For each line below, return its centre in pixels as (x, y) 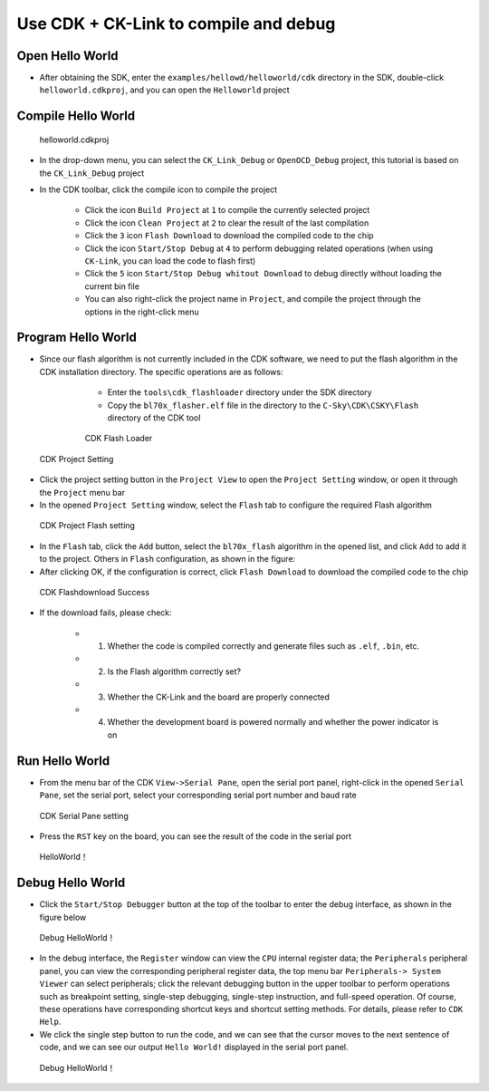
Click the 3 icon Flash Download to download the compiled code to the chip (230, 236)
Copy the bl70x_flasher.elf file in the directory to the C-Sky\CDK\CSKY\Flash (263, 405)
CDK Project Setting (77, 459)
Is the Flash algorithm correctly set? (174, 671)
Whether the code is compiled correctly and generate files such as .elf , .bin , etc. (264, 646)
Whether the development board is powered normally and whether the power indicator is (273, 722)
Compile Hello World (76, 116)
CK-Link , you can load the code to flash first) (170, 261)
